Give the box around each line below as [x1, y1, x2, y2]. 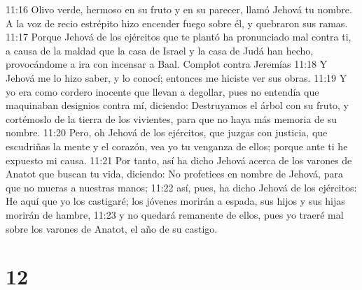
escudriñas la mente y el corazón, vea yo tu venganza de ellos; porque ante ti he [6, 138, 348, 153]
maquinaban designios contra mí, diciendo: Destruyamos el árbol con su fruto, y [6, 98, 349, 113]
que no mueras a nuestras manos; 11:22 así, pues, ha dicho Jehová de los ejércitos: [6, 180, 357, 194]
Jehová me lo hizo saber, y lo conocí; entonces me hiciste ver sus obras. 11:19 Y [6, 70, 347, 85]
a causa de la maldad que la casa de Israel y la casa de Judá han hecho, [6, 43, 314, 57]
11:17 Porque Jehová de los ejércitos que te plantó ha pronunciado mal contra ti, [6, 29, 351, 44]
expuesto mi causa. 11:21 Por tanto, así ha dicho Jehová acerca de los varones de [6, 152, 352, 167]
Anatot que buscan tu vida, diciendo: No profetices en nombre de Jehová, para [6, 166, 343, 181]
